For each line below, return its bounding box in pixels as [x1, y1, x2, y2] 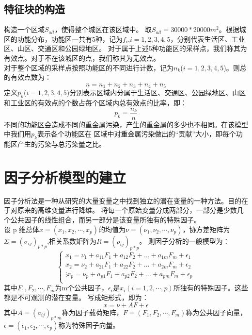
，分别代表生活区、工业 [170, 33, 245, 44]
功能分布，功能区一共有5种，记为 [17, 33, 123, 44]
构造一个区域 [4, 24, 45, 34]
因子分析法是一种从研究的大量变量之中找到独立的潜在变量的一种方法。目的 [4, 195, 241, 205]
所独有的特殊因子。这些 [173, 283, 248, 293]
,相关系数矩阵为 [47, 235, 97, 246]
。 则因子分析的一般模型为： [139, 235, 230, 246]
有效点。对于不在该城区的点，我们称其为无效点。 [4, 52, 160, 63]
